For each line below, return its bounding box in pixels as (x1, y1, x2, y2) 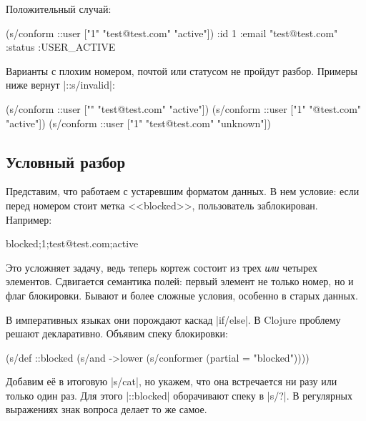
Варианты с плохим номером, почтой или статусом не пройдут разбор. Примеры (6, 63, 357, 78)
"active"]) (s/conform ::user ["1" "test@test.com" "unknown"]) (6, 115, 271, 130)
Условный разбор (6, 150, 126, 172)
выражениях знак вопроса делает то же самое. (6, 402, 207, 417)
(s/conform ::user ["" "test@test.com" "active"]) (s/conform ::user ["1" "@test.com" (6, 101, 362, 116)
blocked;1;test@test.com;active (6, 236, 139, 251)
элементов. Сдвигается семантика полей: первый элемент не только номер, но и (6, 274, 354, 289)
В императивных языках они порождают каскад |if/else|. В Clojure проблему (6, 312, 341, 327)
